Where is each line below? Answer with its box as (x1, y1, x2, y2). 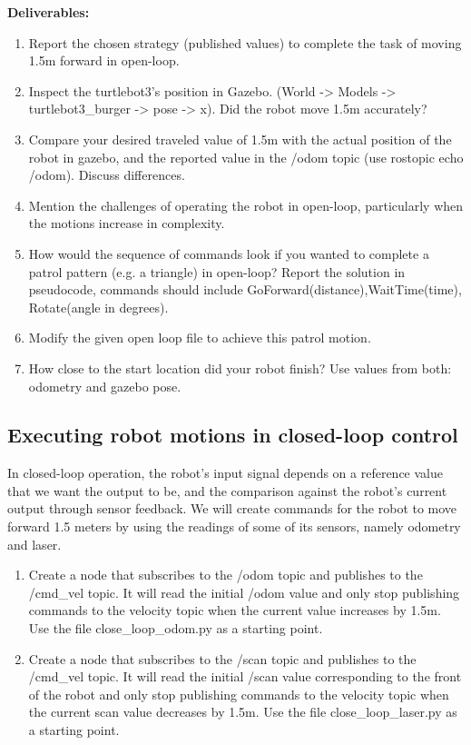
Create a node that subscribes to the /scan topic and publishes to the (28, 649, 417, 668)
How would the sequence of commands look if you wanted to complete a (28, 243, 429, 263)
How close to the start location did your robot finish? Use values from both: (28, 358, 452, 377)
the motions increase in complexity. (28, 214, 225, 233)
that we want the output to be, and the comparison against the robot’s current (7, 481, 447, 500)
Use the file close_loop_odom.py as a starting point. (28, 619, 323, 638)
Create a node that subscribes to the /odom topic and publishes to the (28, 565, 423, 584)
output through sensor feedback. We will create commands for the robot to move (7, 499, 457, 518)
